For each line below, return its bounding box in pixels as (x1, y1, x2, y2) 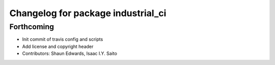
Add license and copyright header (22, 43, 94, 49)
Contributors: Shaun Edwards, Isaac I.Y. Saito (22, 50, 117, 56)
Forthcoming (9, 22, 54, 31)
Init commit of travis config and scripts (22, 36, 103, 42)
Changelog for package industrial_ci (9, 8, 167, 19)
